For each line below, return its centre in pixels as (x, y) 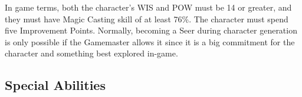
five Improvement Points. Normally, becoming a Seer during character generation (151, 30)
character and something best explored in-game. (91, 53)
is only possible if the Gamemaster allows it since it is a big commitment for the (150, 41)
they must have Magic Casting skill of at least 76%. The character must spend (147, 19)
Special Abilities (55, 85)
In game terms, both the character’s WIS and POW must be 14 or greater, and (148, 7)
